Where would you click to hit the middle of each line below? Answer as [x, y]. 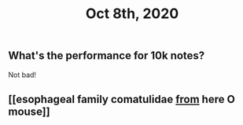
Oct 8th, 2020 [132, 14]
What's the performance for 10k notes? [107, 56]
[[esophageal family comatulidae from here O [122, 99]
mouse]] [29, 112]
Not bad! [22, 75]
